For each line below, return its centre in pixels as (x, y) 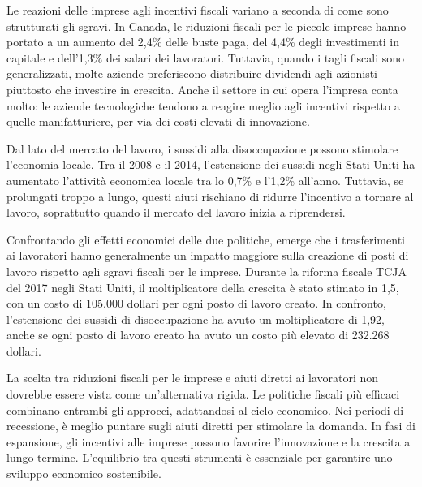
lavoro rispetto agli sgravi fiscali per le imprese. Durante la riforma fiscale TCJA (207, 271)
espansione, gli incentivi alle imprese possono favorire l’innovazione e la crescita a (209, 441)
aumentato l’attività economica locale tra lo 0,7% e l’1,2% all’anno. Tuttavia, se (205, 180)
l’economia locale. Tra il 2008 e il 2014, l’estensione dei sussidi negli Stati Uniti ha (211, 164)
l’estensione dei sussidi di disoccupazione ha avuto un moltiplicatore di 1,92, (196, 319)
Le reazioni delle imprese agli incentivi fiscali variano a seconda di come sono (198, 10)
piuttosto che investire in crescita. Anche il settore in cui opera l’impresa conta (202, 89)
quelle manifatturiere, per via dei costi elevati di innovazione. (158, 121)
